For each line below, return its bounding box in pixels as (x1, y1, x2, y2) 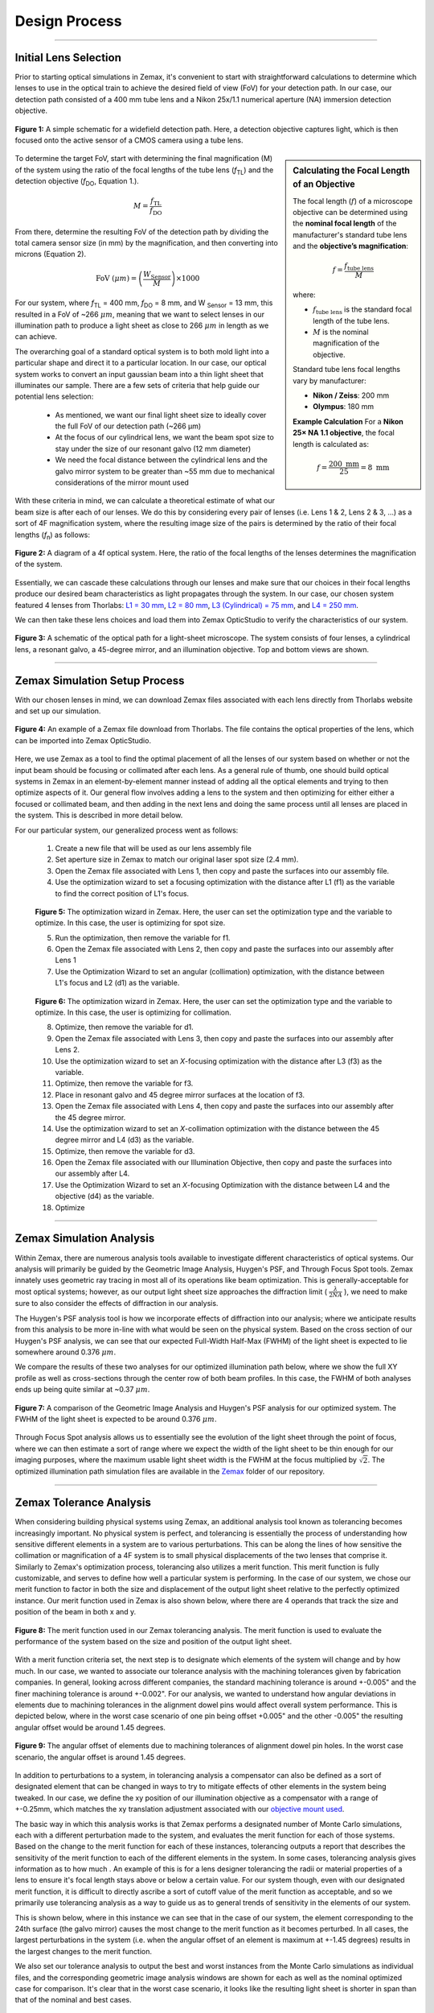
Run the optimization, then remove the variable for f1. (55, 932, 231, 942)
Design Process (14, 12, 122, 30)
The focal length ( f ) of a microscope (293, 196, 413, 205)
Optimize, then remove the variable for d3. (55, 1146, 195, 1155)
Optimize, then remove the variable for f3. (55, 1079, 194, 1089)
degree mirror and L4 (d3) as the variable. (55, 1135, 194, 1145)
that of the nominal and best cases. (14, 1995, 132, 2005)
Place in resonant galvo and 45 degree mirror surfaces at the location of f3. (55, 1089, 305, 1099)
